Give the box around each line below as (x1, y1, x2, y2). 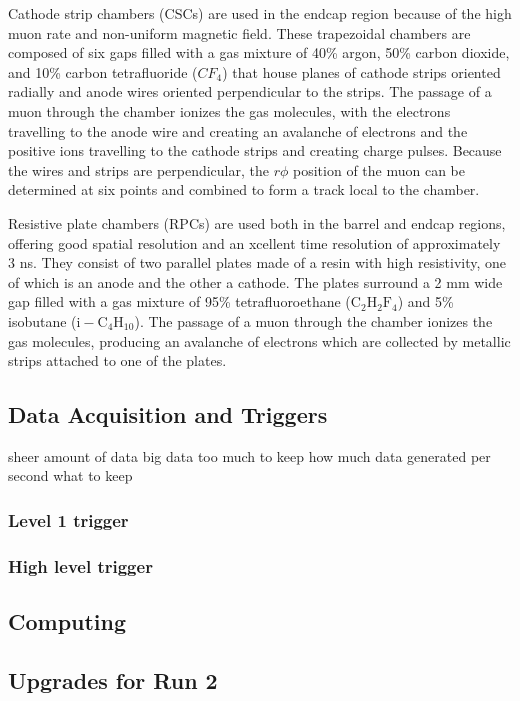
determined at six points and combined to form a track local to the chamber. (8, 179, 480, 200)
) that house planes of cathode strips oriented (222, 61, 501, 82)
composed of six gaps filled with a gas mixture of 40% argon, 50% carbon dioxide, (8, 42, 510, 63)
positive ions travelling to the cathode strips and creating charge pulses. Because (8, 140, 502, 161)
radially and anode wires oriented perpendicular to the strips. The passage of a (8, 81, 492, 102)
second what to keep (8, 465, 133, 486)
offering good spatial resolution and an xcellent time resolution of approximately (8, 232, 501, 253)
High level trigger (8, 553, 153, 578)
